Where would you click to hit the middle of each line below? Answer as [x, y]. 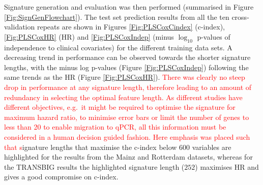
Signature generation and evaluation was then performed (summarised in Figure [129, 7]
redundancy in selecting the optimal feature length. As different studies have [123, 97]
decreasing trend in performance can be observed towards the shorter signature [127, 57]
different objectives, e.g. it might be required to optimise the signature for [120, 107]
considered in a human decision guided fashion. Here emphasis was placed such [127, 136]
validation [20, 27]
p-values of [214, 36]
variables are [212, 147]
